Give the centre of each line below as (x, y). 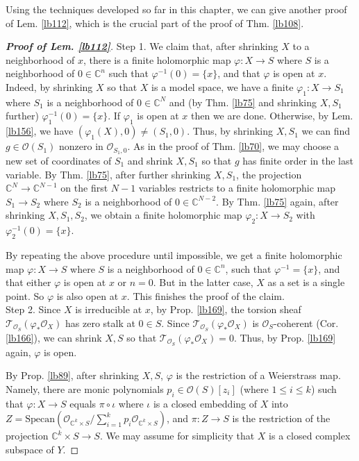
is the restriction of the (281, 418)
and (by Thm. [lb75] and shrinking (243, 102)
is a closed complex (310, 436)
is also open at (87, 295)
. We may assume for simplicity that (177, 436)
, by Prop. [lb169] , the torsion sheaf (226, 309)
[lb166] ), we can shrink (54, 337)
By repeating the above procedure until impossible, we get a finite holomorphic (174, 254)
